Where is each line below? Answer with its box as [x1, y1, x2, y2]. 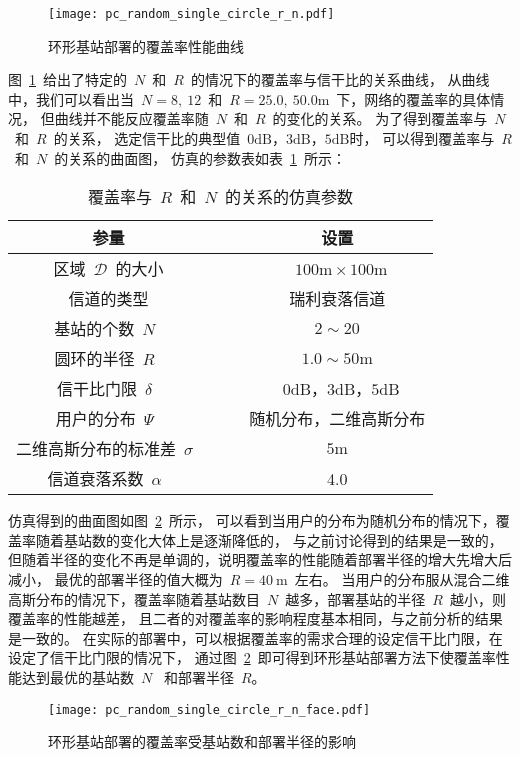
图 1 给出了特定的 [8, 69, 127, 90]
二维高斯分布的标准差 [16, 437, 177, 461]
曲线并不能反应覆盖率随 [54, 108, 209, 129]
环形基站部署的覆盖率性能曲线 [48, 35, 244, 56]
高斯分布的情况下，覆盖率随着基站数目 [8, 588, 260, 609]
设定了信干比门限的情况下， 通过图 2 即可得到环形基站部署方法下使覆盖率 [8, 647, 496, 668]
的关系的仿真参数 [225, 185, 354, 209]
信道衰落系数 [47, 467, 144, 491]
